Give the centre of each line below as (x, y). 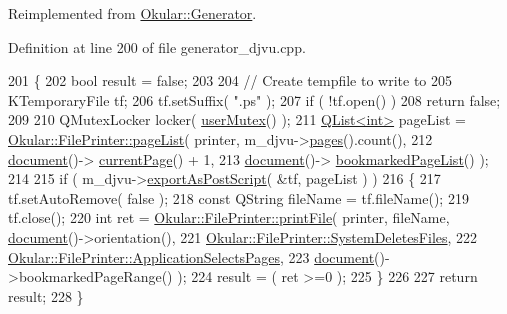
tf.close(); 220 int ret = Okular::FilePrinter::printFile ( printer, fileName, (229, 217)
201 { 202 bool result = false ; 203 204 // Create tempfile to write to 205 (230, 80)
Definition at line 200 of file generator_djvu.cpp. (157, 46)
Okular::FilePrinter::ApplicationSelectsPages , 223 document (191, 256)
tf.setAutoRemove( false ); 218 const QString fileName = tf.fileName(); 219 (238, 197)
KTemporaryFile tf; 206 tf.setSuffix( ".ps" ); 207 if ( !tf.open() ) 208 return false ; (254, 99)
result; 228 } (46, 295)
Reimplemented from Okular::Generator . (132, 13)
